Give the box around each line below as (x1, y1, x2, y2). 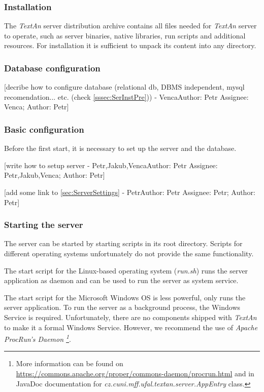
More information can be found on (16, 358, 123, 369)
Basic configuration (4, 123, 84, 135)
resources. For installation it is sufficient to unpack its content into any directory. (4, 40, 256, 51)
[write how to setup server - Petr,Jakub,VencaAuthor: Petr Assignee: (4, 160, 218, 170)
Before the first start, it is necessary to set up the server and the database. (4, 143, 237, 153)
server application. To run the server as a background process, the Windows (4, 302, 241, 312)
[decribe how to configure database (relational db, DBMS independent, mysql (4, 82, 245, 92)
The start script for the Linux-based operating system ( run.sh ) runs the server (4, 265, 248, 276)
